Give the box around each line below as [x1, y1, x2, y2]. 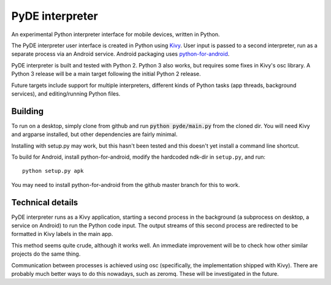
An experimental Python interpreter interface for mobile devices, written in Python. [11, 31, 220, 38]
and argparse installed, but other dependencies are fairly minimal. [11, 131, 178, 138]
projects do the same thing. [11, 250, 81, 257]
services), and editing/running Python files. [11, 89, 121, 97]
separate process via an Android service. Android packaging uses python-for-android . [11, 50, 230, 58]
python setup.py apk [22, 167, 84, 175]
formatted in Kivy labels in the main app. [11, 230, 113, 238]
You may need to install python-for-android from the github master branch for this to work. [11, 181, 240, 188]
